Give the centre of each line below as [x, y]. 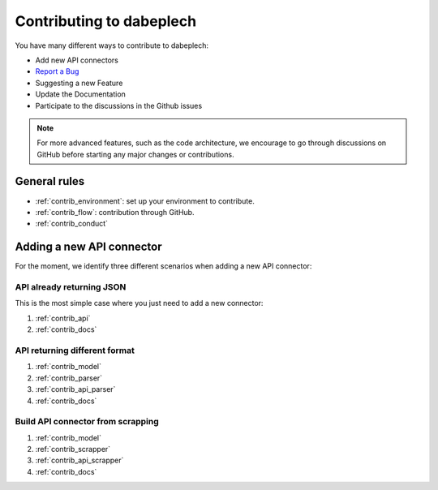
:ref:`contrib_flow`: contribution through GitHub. [115, 212]
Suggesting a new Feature [79, 83]
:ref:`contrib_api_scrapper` [79, 460]
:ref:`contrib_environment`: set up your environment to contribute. [145, 201]
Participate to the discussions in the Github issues [119, 105]
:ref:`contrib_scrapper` [73, 449]
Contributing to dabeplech [106, 21]
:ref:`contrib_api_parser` [75, 389]
